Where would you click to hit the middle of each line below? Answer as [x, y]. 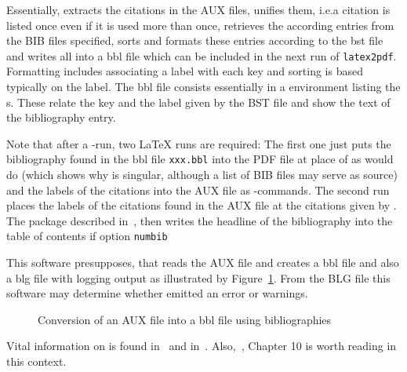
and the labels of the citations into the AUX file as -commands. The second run [198, 190]
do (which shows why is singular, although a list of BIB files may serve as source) [202, 175]
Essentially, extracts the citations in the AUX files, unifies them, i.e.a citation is [198, 9]
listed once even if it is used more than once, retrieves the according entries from [200, 25]
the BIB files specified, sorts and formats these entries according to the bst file [195, 40]
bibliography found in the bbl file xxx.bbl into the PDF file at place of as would [200, 159]
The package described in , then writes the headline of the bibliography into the [200, 220]
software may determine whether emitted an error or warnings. [157, 293]
